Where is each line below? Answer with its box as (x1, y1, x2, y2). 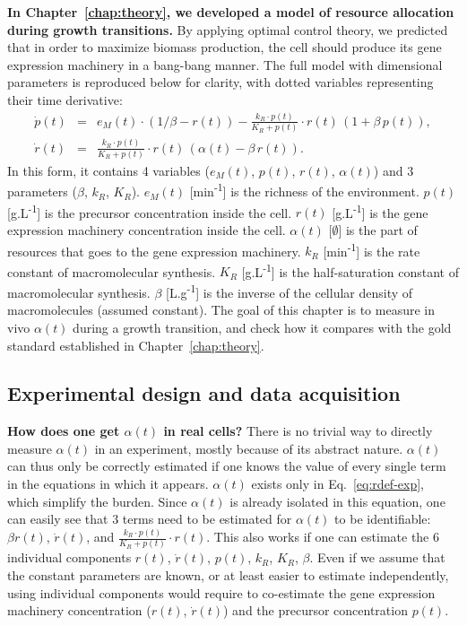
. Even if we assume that (309, 548, 445, 567)
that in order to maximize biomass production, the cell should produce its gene (7, 38, 442, 57)
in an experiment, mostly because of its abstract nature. (94, 439, 403, 457)
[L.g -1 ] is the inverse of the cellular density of (166, 281, 413, 301)
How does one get (7, 422, 120, 440)
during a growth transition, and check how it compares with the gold (73, 317, 452, 336)
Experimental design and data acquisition (7, 379, 401, 407)
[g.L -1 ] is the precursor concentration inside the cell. (7, 200, 292, 222)
